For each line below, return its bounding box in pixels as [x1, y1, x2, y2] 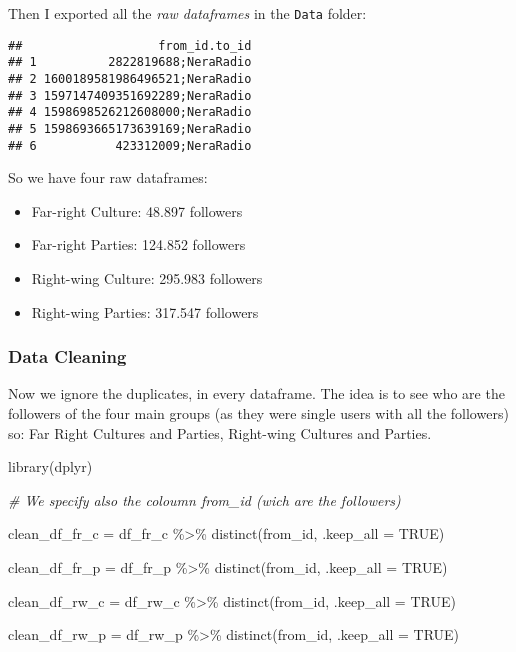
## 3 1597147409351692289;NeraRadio [8, 88, 252, 103]
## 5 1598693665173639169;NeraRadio [8, 121, 252, 136]
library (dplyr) [8, 456, 93, 477]
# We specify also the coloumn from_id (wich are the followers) [8, 489, 401, 510]
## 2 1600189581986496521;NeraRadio [8, 71, 252, 86]
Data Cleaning [8, 344, 127, 369]
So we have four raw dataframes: [8, 167, 208, 188]
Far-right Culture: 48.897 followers [31, 200, 243, 221]
